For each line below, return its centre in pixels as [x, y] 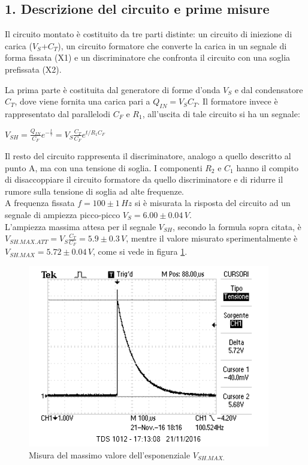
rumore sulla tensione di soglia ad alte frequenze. [95, 191]
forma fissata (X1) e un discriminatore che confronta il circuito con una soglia [148, 57]
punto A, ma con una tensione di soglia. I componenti [104, 167]
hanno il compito [267, 167]
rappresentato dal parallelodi [58, 113]
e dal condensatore [269, 89]
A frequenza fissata [40, 203]
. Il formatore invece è [238, 101]
